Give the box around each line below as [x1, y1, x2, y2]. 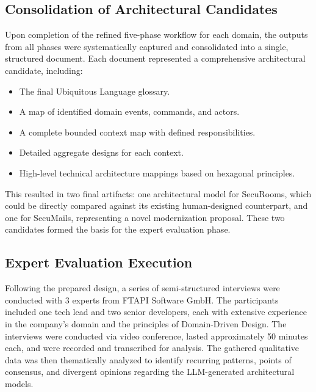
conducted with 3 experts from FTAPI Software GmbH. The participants [5, 293, 279, 306]
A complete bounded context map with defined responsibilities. [19, 125, 256, 138]
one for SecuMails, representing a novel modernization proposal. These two [5, 211, 285, 223]
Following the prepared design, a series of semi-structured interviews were [5, 281, 280, 294]
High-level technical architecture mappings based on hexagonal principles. [19, 166, 295, 179]
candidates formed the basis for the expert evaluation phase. [5, 223, 231, 236]
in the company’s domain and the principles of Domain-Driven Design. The [5, 317, 287, 330]
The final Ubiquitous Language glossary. [19, 84, 170, 97]
